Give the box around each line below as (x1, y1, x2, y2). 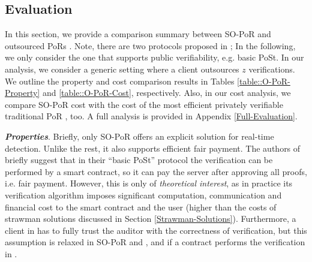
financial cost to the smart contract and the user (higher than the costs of (5, 200, 277, 213)
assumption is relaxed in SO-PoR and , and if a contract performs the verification (5, 236, 305, 248)
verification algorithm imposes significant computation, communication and (5, 188, 282, 201)
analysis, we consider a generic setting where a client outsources (5, 62, 239, 75)
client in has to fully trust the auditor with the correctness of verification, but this (5, 224, 307, 236)
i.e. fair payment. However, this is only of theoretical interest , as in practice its (5, 177, 293, 189)
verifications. (248, 62, 295, 75)
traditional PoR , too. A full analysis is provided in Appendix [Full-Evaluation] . (5, 110, 298, 122)
